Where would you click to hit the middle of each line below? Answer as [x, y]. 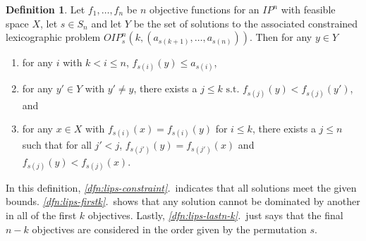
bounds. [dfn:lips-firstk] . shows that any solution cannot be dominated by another [183, 201]
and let [106, 23]
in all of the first [41, 215]
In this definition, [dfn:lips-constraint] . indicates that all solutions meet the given [181, 187]
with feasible [308, 9]
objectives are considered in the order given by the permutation [169, 229]
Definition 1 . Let [45, 9]
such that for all [57, 145]
